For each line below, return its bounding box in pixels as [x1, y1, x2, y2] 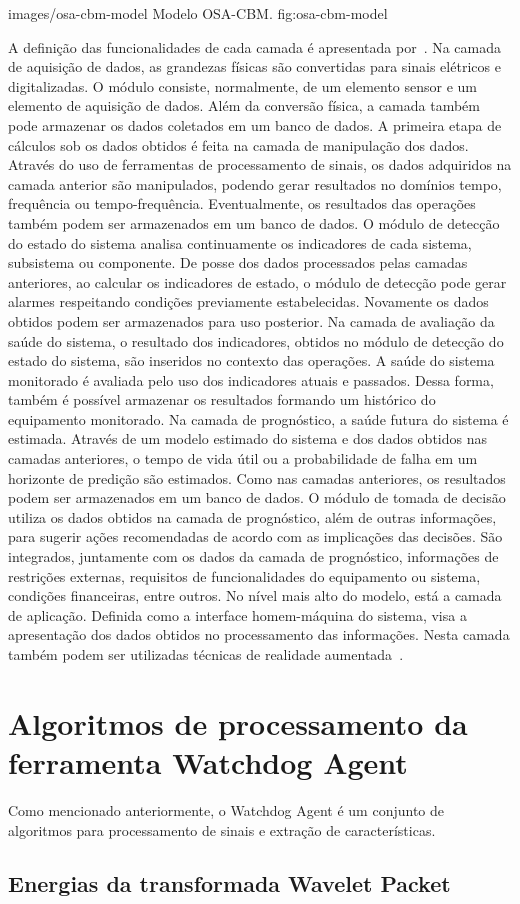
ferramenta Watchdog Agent [8, 741, 408, 782]
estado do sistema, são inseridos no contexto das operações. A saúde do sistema [8, 350, 495, 371]
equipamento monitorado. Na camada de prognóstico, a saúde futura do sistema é [8, 408, 509, 429]
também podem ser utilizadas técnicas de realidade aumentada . [8, 644, 404, 664]
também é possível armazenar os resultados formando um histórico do [8, 389, 436, 410]
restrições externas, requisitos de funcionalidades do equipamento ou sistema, [8, 565, 481, 586]
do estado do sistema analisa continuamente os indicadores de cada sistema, [8, 232, 472, 253]
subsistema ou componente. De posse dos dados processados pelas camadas [8, 252, 468, 273]
